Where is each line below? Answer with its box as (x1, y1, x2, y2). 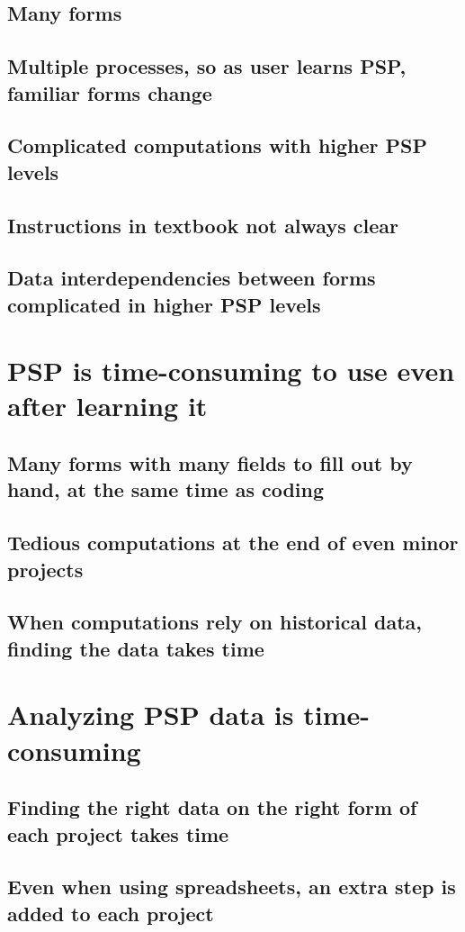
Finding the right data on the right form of (7, 793, 417, 821)
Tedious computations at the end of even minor (7, 529, 459, 556)
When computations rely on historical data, (7, 608, 422, 636)
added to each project (7, 899, 214, 927)
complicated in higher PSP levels (7, 290, 321, 318)
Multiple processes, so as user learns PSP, (7, 52, 407, 80)
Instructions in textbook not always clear (7, 211, 398, 239)
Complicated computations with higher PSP (7, 131, 427, 159)
